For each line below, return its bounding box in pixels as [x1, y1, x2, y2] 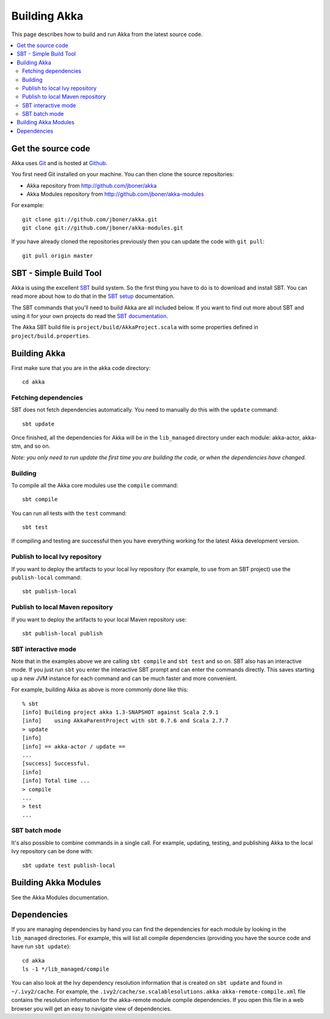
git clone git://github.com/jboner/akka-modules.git [22, 224, 183, 232]
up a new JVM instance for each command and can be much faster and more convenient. [11, 675, 238, 682]
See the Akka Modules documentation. [11, 894, 109, 901]
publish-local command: [11, 574, 82, 581]
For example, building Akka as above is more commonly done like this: [11, 686, 189, 694]
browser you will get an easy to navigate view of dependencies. [11, 1005, 172, 1012]
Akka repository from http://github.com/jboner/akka [26, 182, 157, 189]
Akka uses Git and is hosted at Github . [11, 159, 108, 166]
